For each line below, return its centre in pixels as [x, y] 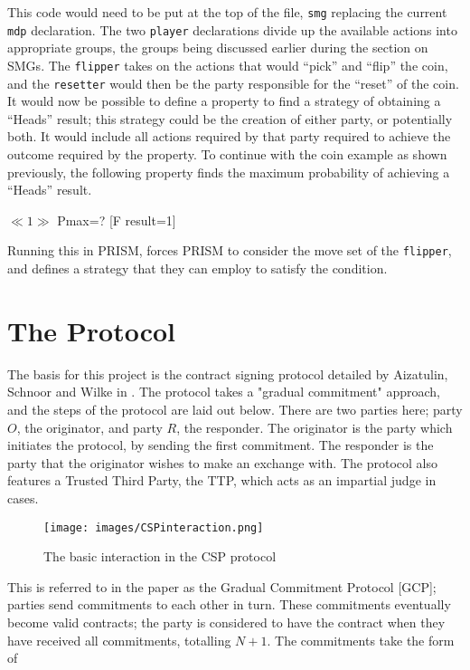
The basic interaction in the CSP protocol [160, 556]
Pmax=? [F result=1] [117, 220]
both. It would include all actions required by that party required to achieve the [229, 136]
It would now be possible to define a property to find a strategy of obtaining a [224, 101]
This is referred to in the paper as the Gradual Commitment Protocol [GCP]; [222, 586]
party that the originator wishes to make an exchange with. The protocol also [222, 462]
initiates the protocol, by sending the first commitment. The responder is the [221, 445]
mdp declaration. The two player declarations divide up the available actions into [232, 29]
